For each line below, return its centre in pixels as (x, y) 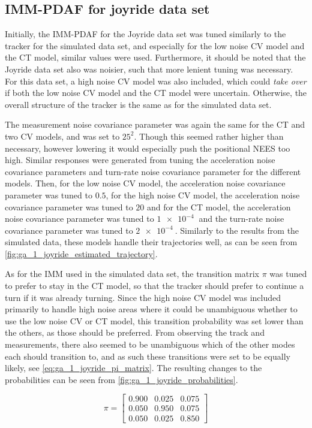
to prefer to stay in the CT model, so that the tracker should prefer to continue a (154, 286)
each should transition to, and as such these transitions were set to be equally (148, 356)
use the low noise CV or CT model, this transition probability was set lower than (154, 320)
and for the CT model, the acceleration (219, 207)
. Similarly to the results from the (237, 230)
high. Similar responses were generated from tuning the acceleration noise (140, 160)
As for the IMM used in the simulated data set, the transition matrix (132, 274)
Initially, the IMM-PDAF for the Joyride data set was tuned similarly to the (145, 34)
